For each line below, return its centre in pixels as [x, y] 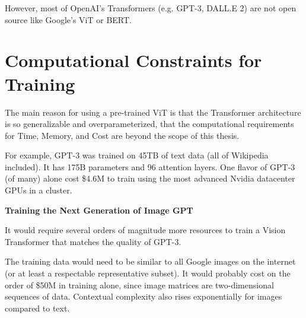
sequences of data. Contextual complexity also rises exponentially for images [144, 296]
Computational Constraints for [133, 60]
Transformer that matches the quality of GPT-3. [93, 241]
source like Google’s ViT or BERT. [68, 19]
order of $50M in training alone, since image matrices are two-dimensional [139, 284]
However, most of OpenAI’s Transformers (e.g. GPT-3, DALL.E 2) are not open [151, 8]
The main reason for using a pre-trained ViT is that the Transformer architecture [153, 112]
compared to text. [37, 308]
